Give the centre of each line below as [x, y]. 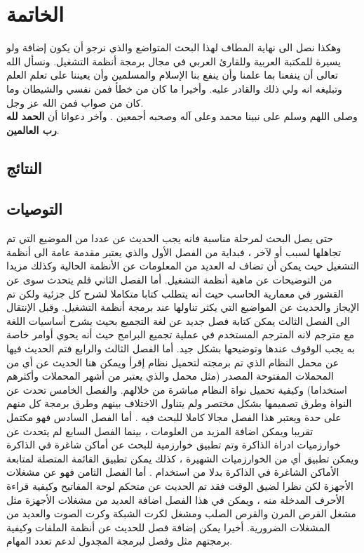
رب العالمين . [33, 129]
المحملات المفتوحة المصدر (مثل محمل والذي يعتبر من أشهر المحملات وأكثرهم [170, 376]
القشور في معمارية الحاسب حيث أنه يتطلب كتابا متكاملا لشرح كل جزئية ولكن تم [175, 293]
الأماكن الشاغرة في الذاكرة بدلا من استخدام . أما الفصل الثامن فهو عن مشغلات [173, 472]
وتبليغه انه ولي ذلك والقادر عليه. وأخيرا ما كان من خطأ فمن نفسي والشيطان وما [174, 88]
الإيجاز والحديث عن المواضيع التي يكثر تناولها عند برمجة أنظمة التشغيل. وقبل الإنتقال [183, 307]
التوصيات [34, 209]
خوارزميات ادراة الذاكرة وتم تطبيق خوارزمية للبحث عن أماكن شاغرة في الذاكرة [174, 445]
